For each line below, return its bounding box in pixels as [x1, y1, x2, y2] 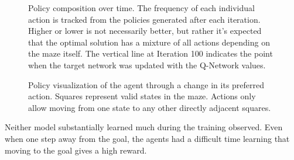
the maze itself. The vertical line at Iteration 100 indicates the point [28, 47, 273, 60]
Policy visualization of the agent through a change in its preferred [28, 78, 265, 91]
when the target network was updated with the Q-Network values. [28, 58, 266, 71]
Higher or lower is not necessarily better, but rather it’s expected [28, 25, 262, 37]
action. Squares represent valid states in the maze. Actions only [28, 90, 256, 102]
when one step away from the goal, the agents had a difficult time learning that [5, 132, 290, 144]
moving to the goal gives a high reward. [5, 144, 147, 156]
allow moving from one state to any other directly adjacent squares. [28, 101, 271, 113]
